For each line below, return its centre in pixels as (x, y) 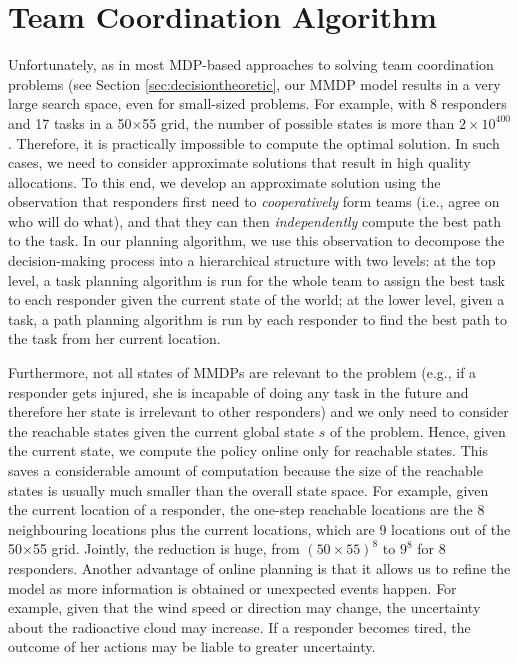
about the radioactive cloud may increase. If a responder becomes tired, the (239, 626)
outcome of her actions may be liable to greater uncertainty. (192, 646)
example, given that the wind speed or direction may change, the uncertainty (244, 607)
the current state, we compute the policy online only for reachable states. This (248, 450)
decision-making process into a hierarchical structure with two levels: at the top (252, 260)
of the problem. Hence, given (417, 430)
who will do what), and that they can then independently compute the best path (254, 220)
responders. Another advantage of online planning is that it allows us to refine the (259, 567)
